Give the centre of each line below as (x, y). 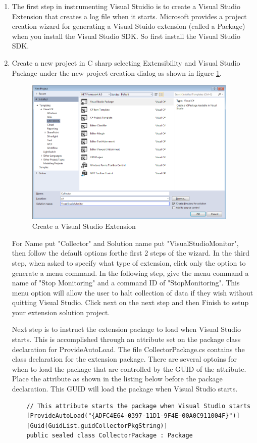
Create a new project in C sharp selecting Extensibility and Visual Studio (126, 62)
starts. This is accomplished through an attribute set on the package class (126, 339)
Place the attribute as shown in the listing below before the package (117, 379)
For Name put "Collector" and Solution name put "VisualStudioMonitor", (125, 243)
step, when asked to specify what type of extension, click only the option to (129, 262)
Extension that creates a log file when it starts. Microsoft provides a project (129, 16)
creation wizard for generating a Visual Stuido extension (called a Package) (128, 26)
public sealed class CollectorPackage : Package (110, 436)
